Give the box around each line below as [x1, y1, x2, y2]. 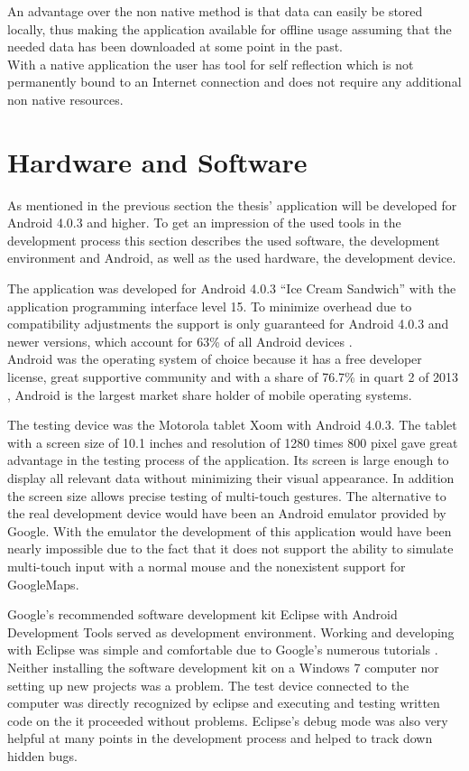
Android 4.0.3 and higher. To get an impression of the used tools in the [7, 213, 401, 232]
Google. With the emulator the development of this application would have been [7, 521, 452, 540]
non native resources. [7, 89, 124, 108]
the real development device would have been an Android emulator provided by [7, 504, 446, 523]
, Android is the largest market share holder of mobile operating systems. [7, 385, 412, 404]
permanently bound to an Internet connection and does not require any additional [7, 72, 462, 91]
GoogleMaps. [7, 574, 79, 593]
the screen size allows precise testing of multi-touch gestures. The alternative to [7, 486, 446, 505]
